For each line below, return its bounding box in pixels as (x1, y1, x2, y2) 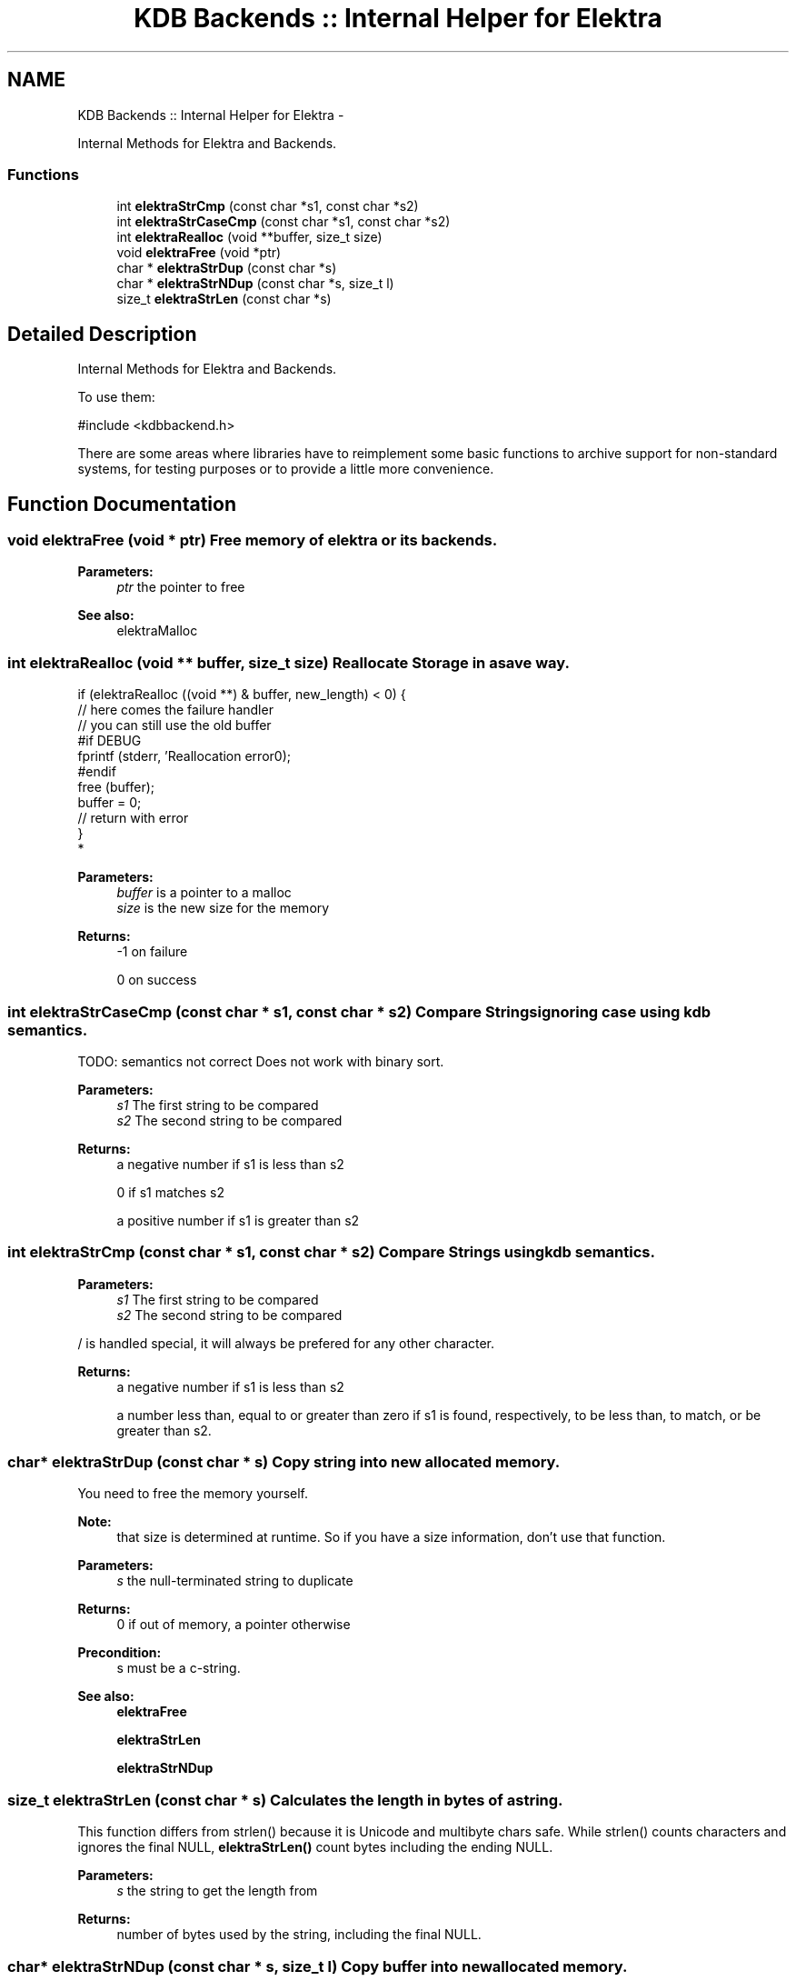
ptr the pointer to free (116, 579, 245, 595)
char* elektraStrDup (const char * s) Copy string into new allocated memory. (7, 1453, 561, 1472)
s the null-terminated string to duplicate (116, 1573, 353, 1589)
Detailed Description (7, 322, 197, 345)
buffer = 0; (77, 795, 142, 811)
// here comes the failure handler (77, 702, 274, 718)
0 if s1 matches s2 (116, 1184, 224, 1200)
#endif (77, 764, 116, 780)
